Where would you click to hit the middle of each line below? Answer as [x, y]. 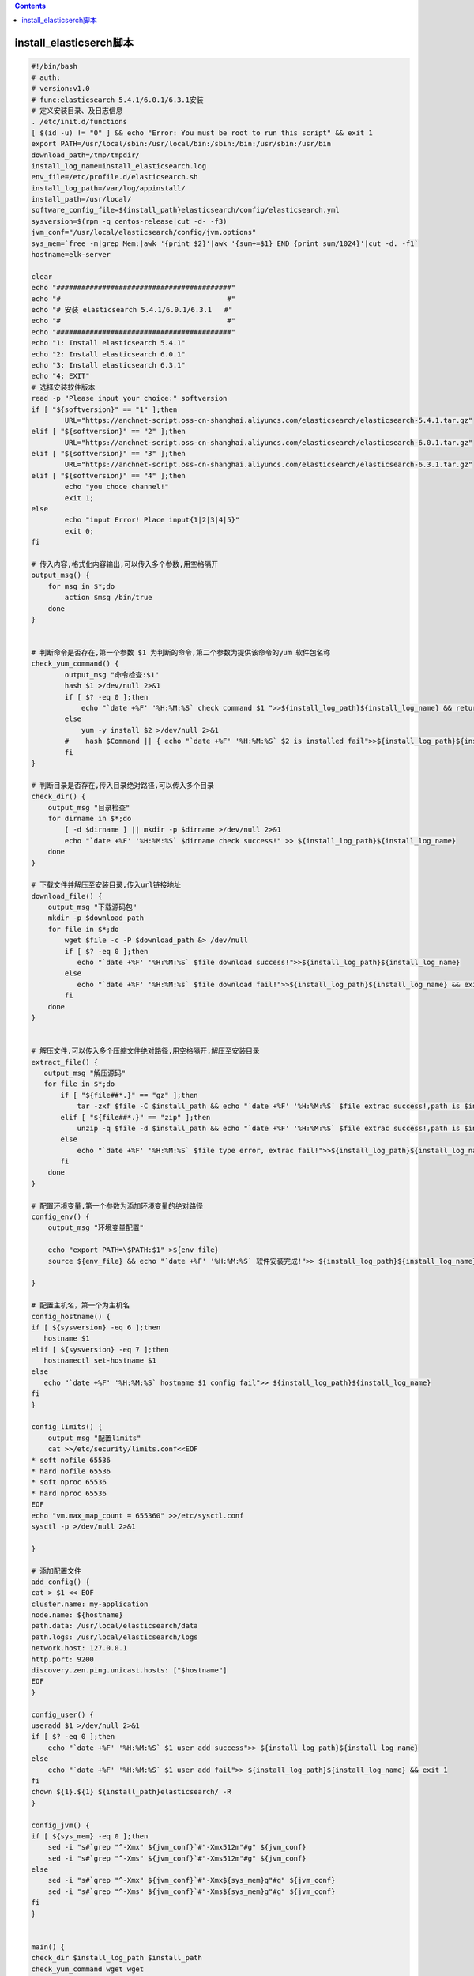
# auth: [46, 77]
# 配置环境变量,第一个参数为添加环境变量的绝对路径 [117, 1206]
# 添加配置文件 [56, 1571]
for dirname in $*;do [90, 818]
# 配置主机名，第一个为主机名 [81, 1305]
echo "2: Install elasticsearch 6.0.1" [108, 354]
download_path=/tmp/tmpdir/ [85, 155]
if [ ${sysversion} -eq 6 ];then [96, 1327]
